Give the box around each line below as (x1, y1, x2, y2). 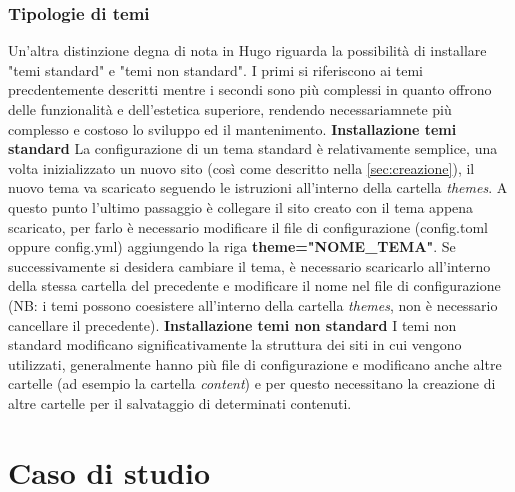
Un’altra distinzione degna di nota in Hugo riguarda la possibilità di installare (8, 40, 487, 61)
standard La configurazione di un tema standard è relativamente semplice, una (8, 138, 498, 159)
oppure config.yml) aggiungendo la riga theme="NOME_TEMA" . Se (8, 236, 456, 257)
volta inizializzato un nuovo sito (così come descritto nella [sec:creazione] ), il (8, 157, 475, 178)
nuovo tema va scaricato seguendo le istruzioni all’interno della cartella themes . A (8, 177, 508, 198)
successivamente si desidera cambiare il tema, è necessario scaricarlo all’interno (8, 255, 491, 276)
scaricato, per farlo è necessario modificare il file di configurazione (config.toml (8, 216, 488, 237)
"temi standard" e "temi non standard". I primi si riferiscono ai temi (8, 59, 424, 80)
